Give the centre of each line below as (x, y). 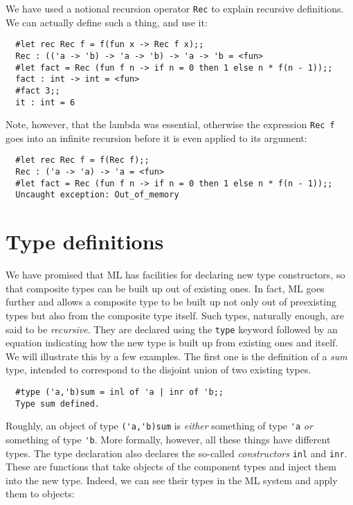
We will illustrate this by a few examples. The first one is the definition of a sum (176, 356)
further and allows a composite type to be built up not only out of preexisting (171, 302)
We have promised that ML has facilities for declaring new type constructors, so (175, 275)
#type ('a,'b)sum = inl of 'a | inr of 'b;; (119, 392)
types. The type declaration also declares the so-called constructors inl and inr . (176, 453)
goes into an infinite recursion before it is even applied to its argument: (156, 138)
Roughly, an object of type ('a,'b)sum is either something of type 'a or (159, 426)
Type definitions (85, 241)
